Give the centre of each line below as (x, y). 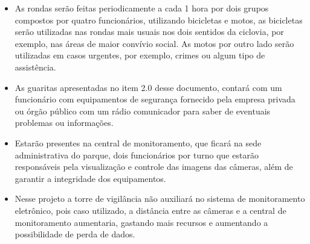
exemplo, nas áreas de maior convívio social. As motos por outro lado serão (154, 43)
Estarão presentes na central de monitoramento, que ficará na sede (138, 142)
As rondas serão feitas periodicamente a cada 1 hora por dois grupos (142, 8)
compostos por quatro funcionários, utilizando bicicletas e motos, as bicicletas (159, 20)
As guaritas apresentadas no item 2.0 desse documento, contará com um (148, 87)
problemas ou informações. (64, 123)
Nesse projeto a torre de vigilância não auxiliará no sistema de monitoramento (160, 199)
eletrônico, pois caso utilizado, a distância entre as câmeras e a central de (150, 210)
